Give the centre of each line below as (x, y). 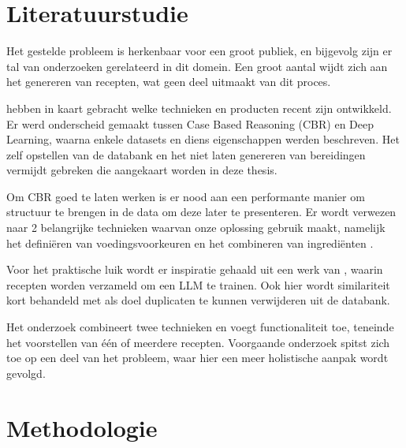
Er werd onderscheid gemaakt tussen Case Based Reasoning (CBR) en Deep (190, 123)
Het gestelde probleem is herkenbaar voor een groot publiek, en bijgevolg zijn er (199, 51)
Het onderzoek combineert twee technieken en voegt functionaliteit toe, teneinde (200, 327)
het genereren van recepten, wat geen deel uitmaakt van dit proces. (169, 82)
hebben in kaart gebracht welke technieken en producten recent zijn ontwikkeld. (199, 108)
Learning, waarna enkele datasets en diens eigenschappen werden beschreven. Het (203, 139)
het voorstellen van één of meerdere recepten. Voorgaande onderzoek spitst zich (198, 342)
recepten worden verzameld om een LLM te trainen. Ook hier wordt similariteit (198, 284)
